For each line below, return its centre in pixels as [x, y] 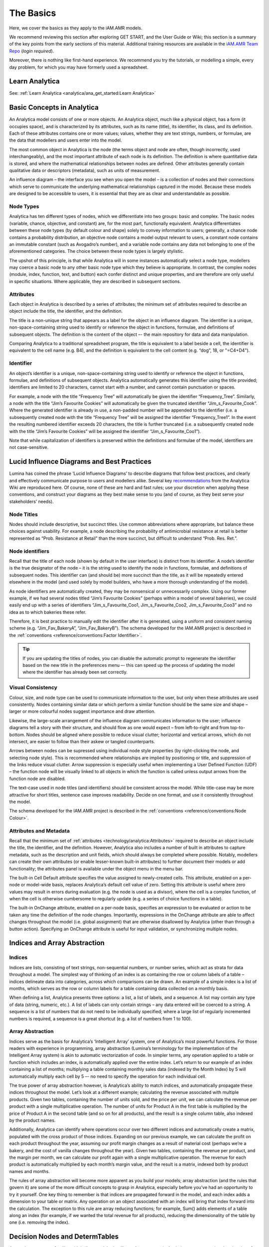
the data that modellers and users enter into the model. [66, 140]
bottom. [17, 734]
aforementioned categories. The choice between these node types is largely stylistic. [97, 251]
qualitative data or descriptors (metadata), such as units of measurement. [85, 171]
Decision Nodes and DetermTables [64, 1237]
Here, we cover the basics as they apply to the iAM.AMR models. [76, 28]
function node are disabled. [37, 779]
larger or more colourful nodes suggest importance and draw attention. [82, 711]
